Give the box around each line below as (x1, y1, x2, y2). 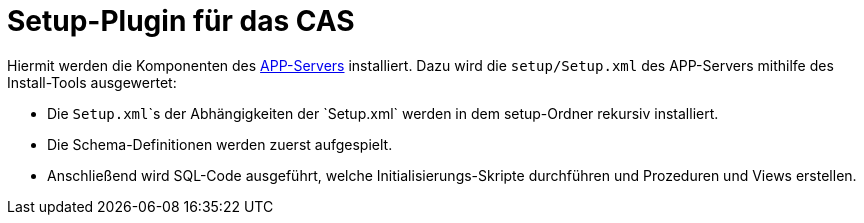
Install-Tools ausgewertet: (7, 73, 177, 91)
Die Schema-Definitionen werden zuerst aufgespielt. (47, 135, 393, 153)
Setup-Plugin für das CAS (7, 4, 355, 38)
